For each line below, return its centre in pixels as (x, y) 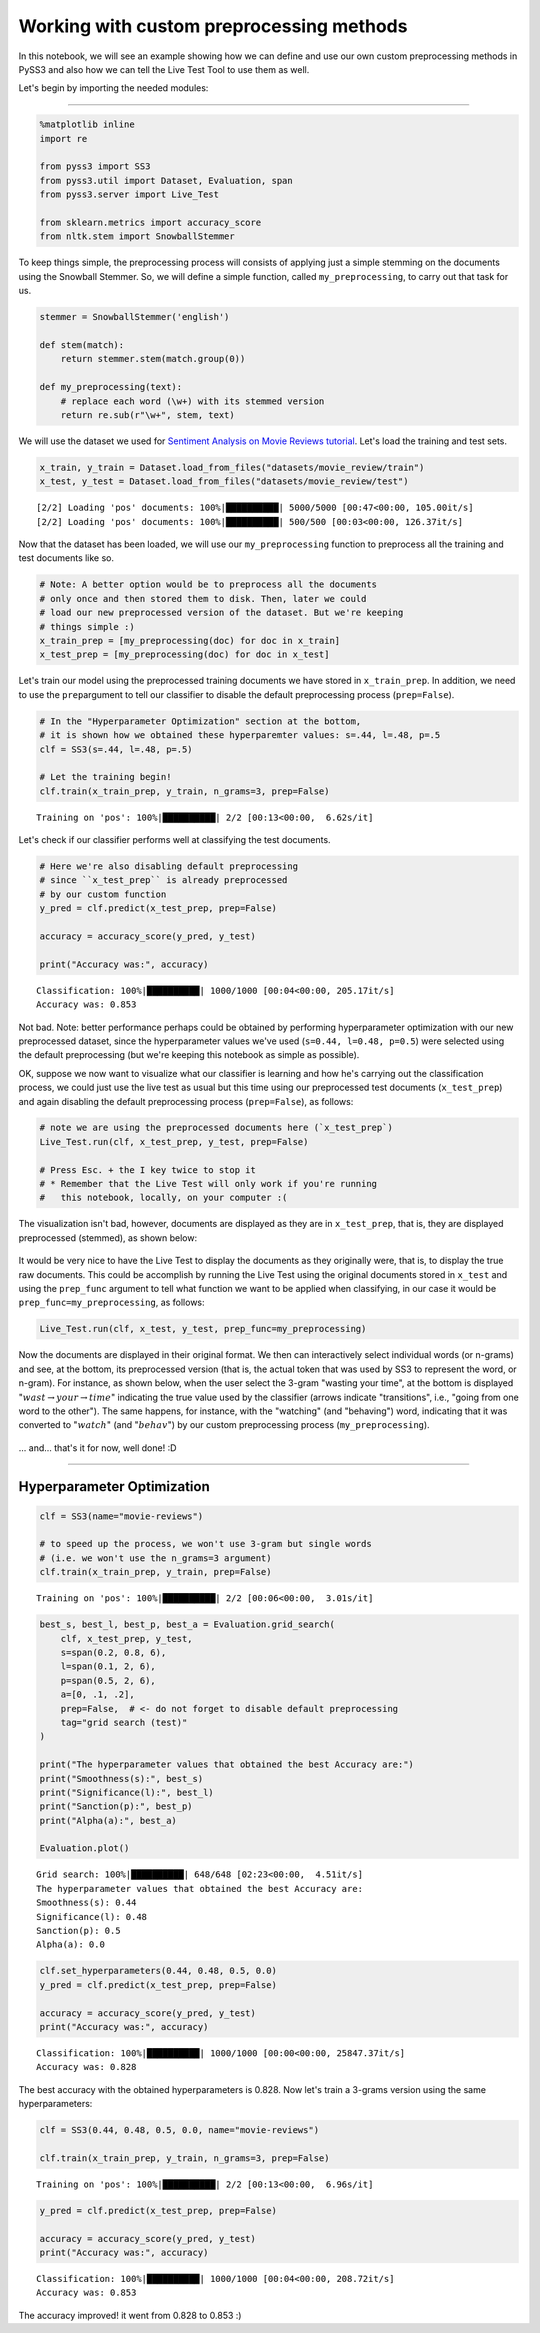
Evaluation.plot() (84, 1848)
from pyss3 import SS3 (95, 166)
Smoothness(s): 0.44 (86, 1903)
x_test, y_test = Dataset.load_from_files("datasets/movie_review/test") (224, 481)
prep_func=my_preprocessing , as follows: (111, 1302)
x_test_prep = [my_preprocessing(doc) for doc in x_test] (184, 654)
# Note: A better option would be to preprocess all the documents (208, 584)
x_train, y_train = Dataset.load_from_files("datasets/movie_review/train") (232, 467)
